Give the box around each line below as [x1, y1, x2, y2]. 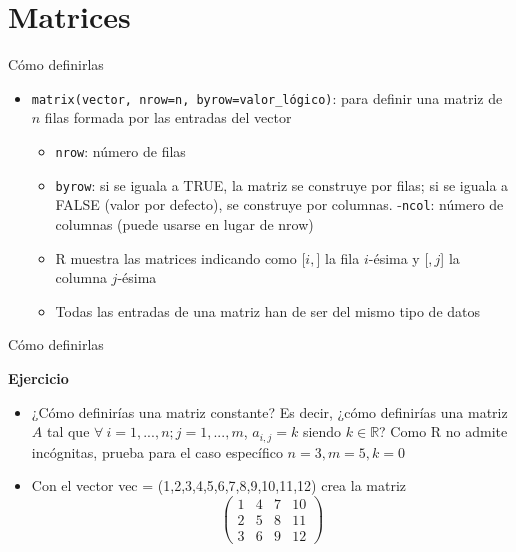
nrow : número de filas [55, 140, 186, 161]
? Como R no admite [379, 421, 508, 442]
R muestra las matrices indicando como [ [55, 247, 306, 268]
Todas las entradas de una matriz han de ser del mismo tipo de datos [55, 300, 481, 321]
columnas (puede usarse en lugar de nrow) [55, 213, 314, 234]
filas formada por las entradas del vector [44, 107, 292, 128]
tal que [46, 421, 90, 442]
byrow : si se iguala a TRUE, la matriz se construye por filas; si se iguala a [55, 174, 509, 195]
